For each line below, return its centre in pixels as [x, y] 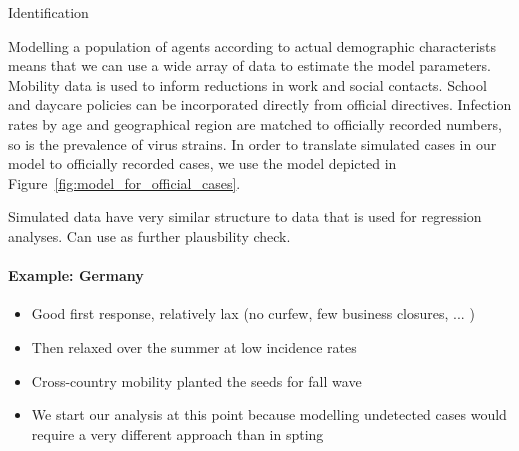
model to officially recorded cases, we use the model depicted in [202, 163]
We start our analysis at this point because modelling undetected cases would [269, 414]
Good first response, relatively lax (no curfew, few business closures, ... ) [253, 313]
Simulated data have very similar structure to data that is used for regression [245, 216]
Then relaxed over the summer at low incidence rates [194, 346]
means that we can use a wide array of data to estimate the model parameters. [249, 65]
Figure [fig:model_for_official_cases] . [124, 182]
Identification [48, 12]
